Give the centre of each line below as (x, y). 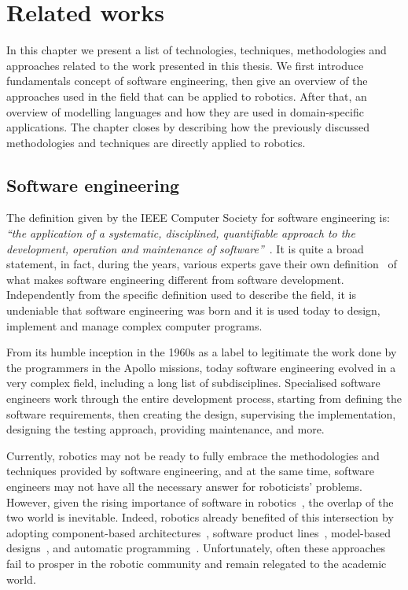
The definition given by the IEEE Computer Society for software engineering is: (198, 218)
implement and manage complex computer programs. (134, 325)
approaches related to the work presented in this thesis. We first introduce (185, 65)
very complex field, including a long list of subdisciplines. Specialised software (193, 383)
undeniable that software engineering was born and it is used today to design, (193, 310)
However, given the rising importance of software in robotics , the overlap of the (200, 501)
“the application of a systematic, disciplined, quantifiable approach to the (181, 233)
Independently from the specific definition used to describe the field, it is (181, 295)
